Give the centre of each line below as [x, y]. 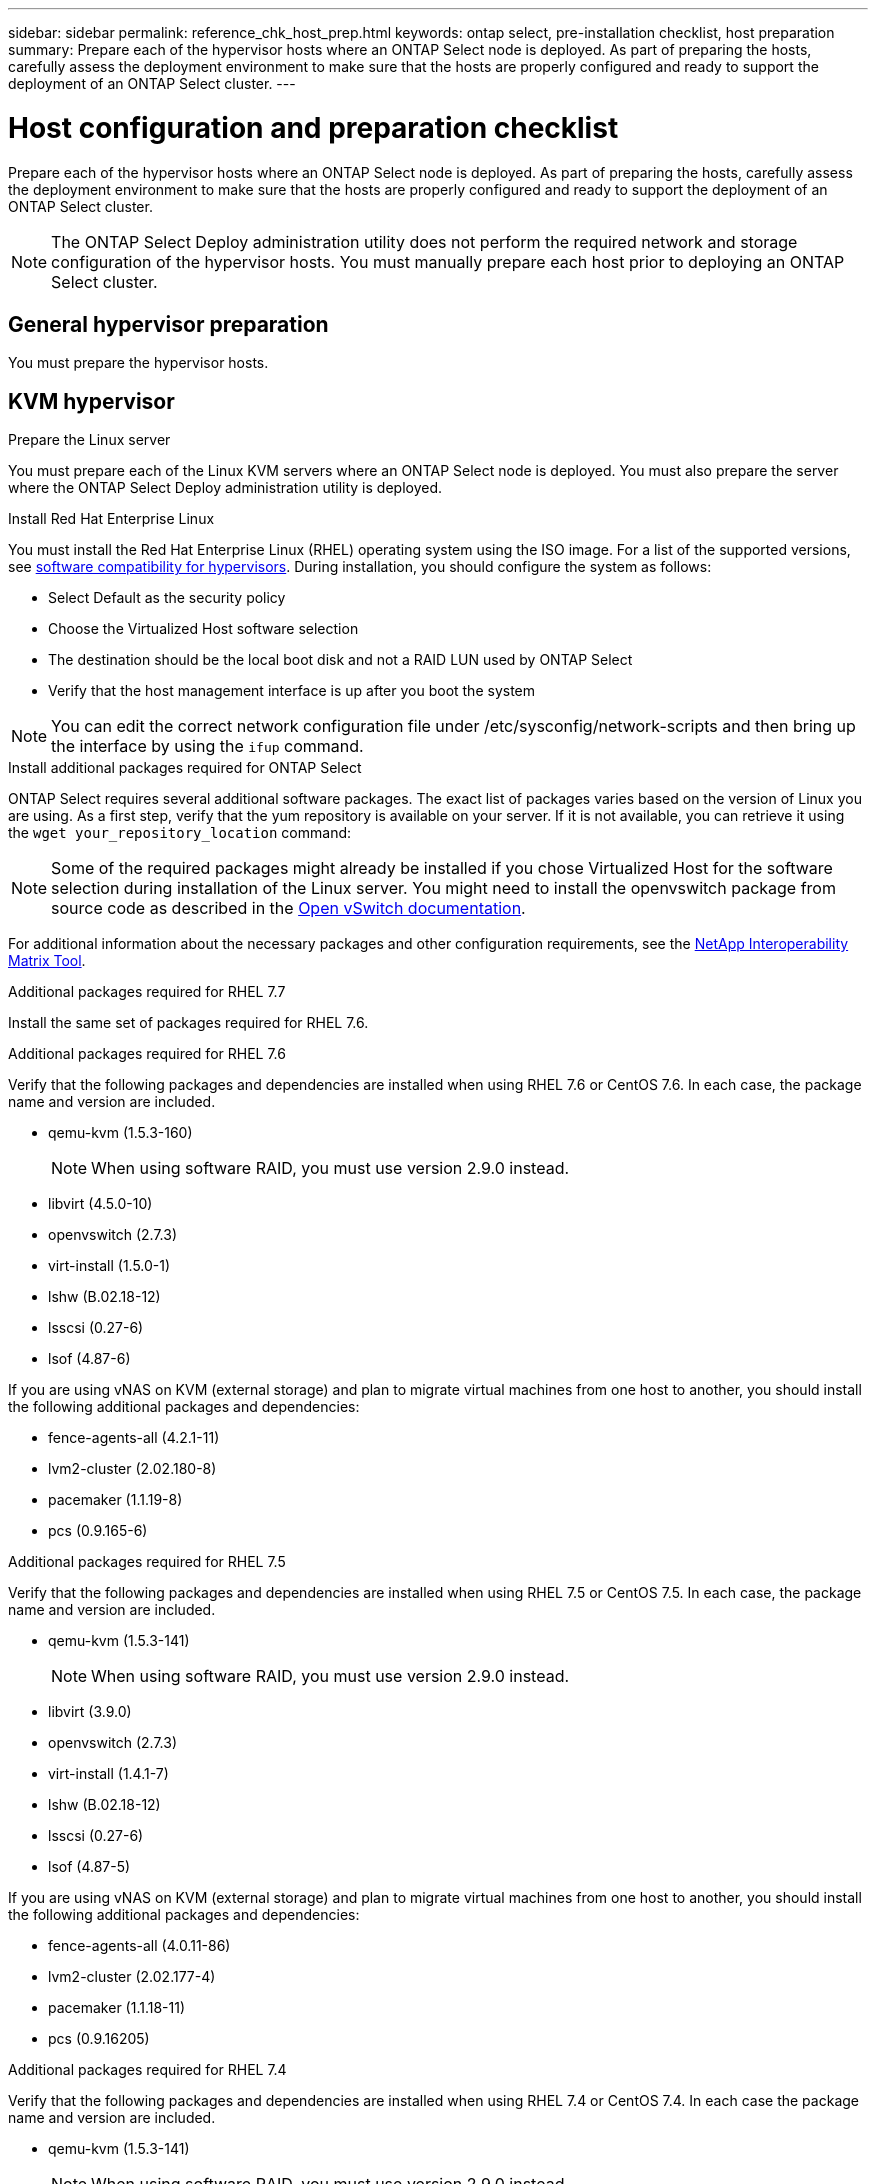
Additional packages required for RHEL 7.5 [147, 1562]
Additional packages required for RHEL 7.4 [147, 2070]
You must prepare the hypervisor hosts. [138, 363]
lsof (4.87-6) [89, 1359]
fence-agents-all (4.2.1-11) [134, 1438]
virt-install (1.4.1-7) [108, 1774]
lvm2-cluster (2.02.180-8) [132, 1469]
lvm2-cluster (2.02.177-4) [132, 1977]
